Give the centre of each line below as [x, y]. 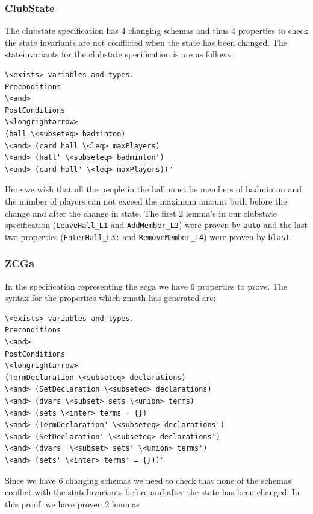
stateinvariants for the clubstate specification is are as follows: [119, 54]
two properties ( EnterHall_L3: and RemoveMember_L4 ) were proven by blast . [149, 236]
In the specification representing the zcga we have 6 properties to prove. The [146, 286]
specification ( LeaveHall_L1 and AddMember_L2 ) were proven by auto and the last [156, 225]
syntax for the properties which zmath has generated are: [110, 298]
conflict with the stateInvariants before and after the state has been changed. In [152, 492]
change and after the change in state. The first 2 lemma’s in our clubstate [141, 213]
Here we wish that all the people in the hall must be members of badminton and [153, 189]
